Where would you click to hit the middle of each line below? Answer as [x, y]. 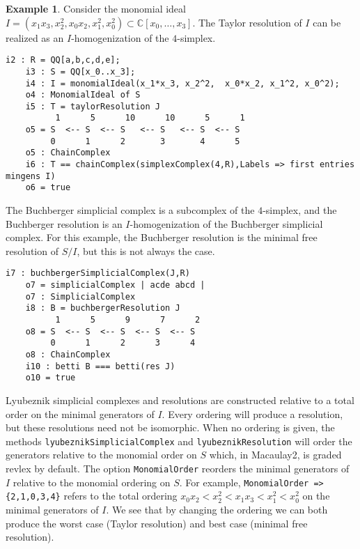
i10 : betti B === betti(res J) [100, 366]
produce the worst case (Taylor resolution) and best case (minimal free [157, 523]
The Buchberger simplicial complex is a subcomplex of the [130, 210]
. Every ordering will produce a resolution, [252, 413]
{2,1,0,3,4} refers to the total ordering [92, 496]
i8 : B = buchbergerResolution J [103, 308]
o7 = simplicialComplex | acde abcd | [115, 285]
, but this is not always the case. [146, 250]
